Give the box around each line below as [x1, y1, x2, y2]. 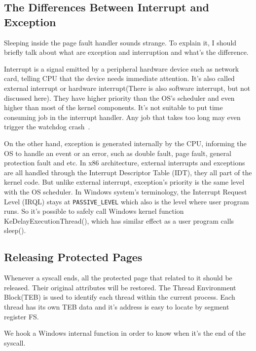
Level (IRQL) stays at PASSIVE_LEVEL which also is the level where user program [4, 196, 249, 206]
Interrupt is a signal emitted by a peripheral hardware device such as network [4, 63, 239, 74]
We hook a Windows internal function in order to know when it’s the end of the [4, 328, 246, 338]
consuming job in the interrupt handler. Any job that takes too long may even [4, 112, 241, 122]
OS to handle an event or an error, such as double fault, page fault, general [4, 148, 231, 158]
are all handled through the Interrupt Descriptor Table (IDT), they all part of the [4, 167, 252, 177]
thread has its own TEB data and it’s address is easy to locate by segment [4, 301, 229, 312]
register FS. [4, 311, 39, 321]
